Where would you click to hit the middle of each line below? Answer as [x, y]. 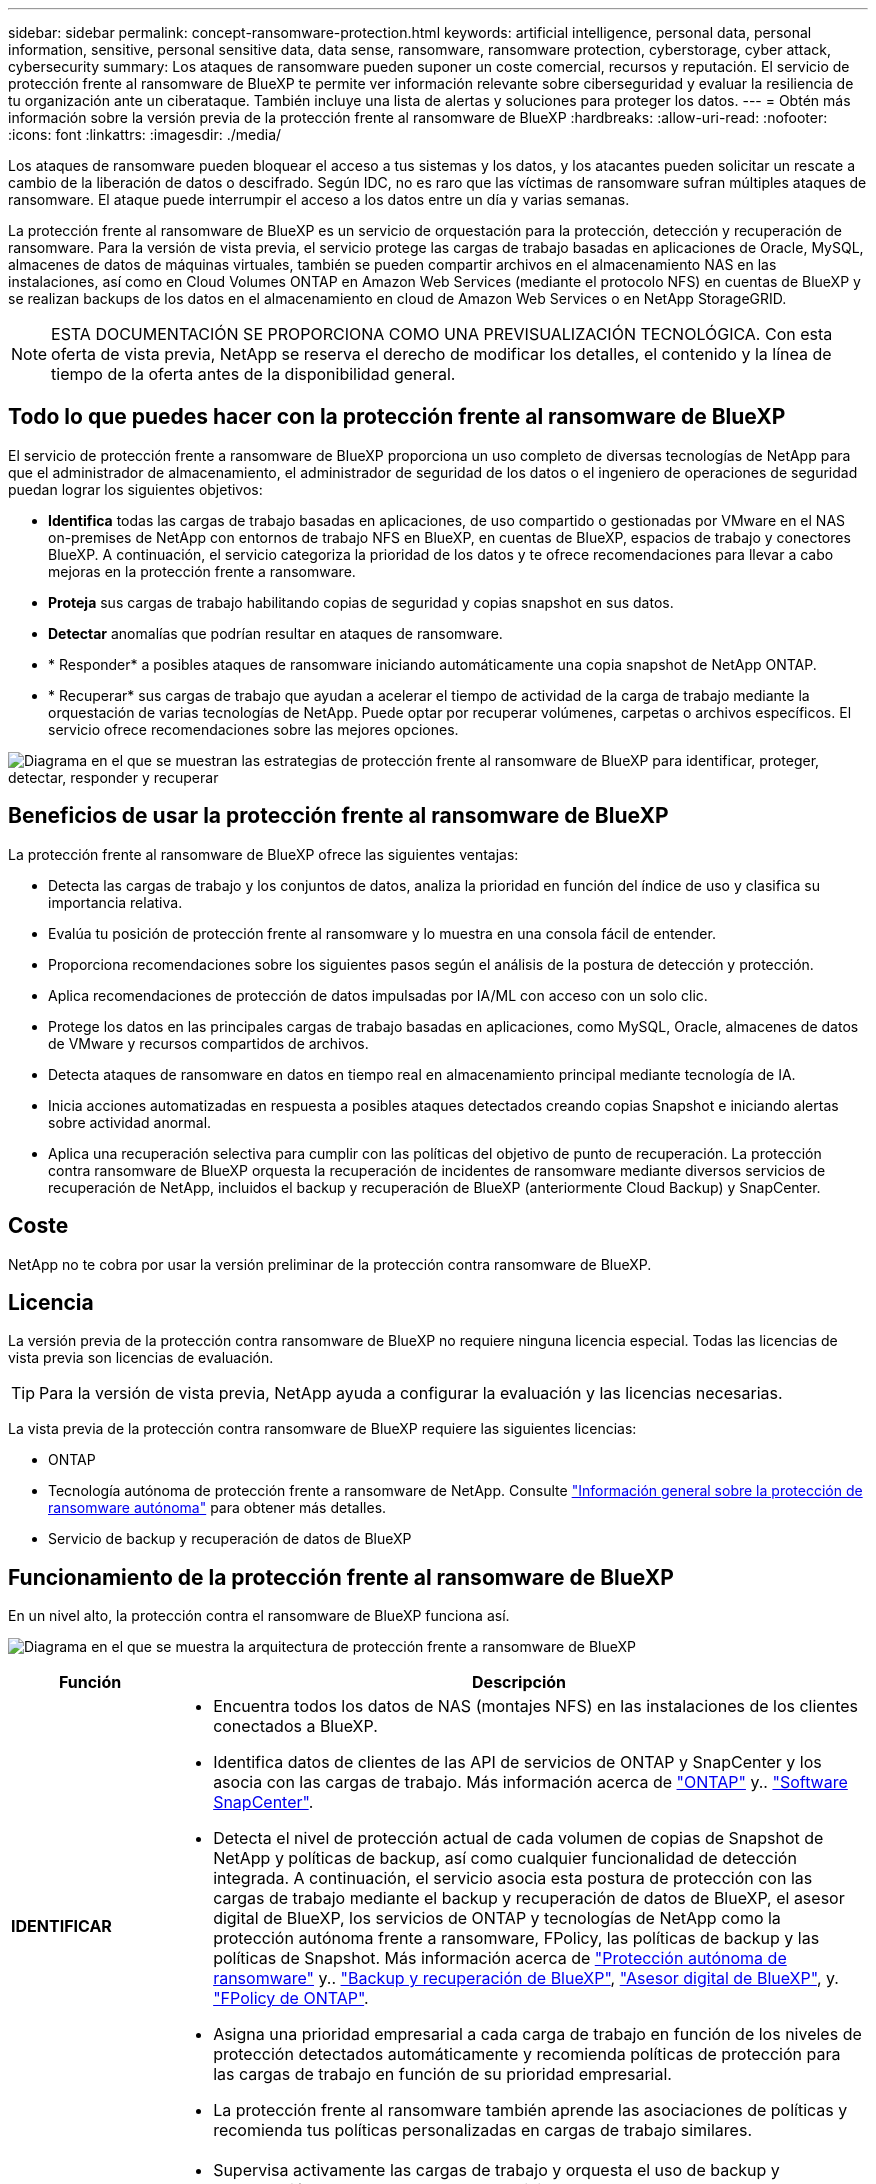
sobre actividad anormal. [130, 1122]
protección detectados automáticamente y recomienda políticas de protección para [527, 2054]
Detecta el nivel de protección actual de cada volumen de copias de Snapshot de [518, 1838]
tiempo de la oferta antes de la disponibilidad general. [253, 374]
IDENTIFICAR [61, 1926]
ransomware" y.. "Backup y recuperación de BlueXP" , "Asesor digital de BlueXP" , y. [526, 1978]
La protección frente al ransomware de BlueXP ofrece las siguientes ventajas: [263, 854]
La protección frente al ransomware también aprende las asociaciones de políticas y [530, 2110]
